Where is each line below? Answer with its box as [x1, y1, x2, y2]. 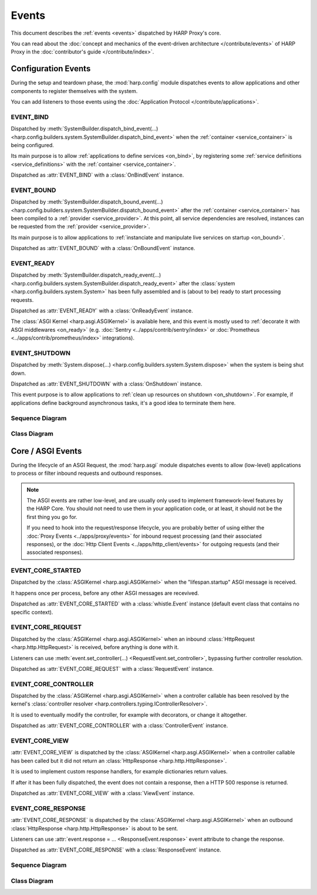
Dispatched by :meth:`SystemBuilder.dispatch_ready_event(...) [11, 271, 161, 279]
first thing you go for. [26, 513, 77, 520]
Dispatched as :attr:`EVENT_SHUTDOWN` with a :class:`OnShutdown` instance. [11, 380, 203, 387]
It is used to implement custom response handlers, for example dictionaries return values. [11, 768, 228, 775]
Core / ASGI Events [11, 446, 82, 456]
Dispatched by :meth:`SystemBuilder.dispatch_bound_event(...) [11, 198, 164, 205]
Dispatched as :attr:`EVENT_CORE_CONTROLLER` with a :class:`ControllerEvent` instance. [11, 722, 228, 729]
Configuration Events [11, 64, 91, 74]
